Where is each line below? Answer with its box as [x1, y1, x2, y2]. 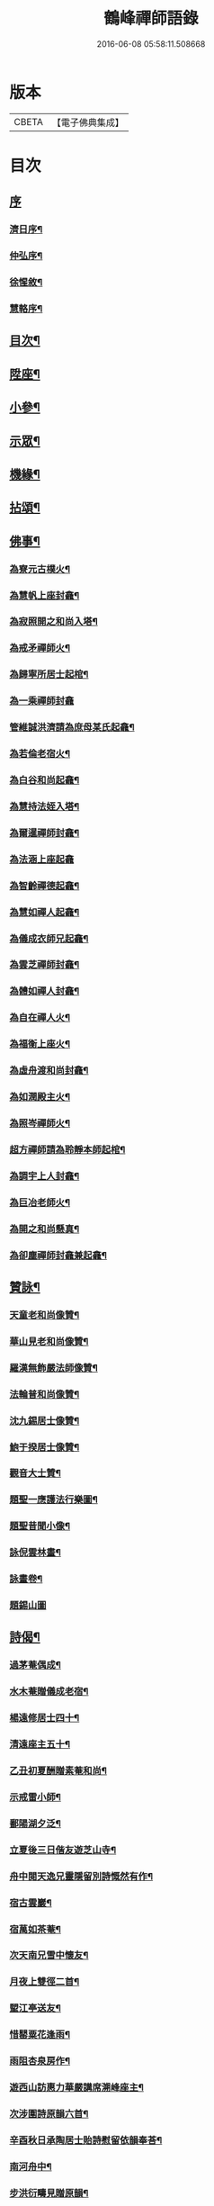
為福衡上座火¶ [9, 1038, 70, 1050]
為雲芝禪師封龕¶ [9, 959, 80, 971]
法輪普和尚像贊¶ [9, 1388, 80, 1400]
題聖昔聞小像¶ [9, 1520, 70, 1533]
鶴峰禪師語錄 [103, 8, 199, 29]
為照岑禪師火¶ [9, 1117, 70, 1130]
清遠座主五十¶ [9, 1738, 70, 1751]
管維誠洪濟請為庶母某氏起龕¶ [9, 721, 135, 734]
